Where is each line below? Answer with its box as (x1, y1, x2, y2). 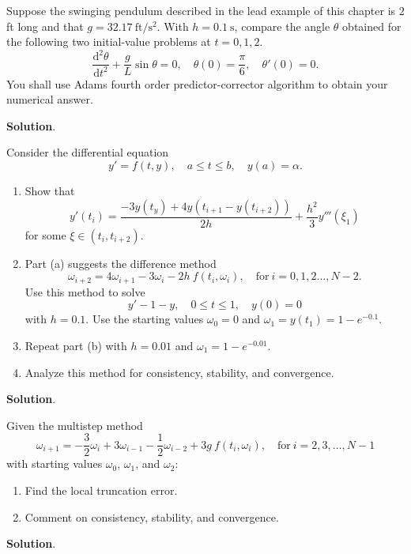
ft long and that (6, 17, 84, 34)
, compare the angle (234, 17, 330, 34)
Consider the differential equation (6, 144, 169, 160)
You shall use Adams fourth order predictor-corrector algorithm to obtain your (6, 75, 388, 92)
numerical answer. (6, 91, 93, 107)
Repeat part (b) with (25, 337, 127, 353)
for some (25, 226, 66, 243)
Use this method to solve (25, 283, 145, 300)
